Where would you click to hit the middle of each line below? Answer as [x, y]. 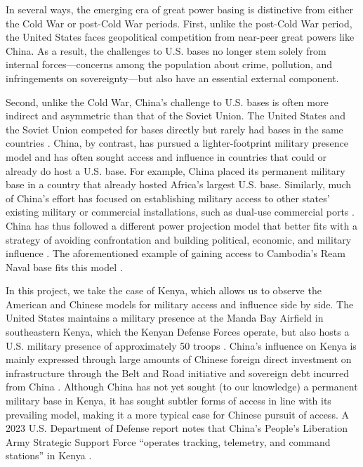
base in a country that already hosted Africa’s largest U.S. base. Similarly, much [179, 184]
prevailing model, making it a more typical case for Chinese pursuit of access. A [177, 414]
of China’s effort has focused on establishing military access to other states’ [168, 198]
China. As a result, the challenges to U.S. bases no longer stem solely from [166, 50]
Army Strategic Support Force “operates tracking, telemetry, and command [168, 441]
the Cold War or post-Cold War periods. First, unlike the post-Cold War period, [179, 23]
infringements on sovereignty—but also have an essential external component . [172, 78]
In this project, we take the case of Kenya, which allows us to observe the [164, 290]
